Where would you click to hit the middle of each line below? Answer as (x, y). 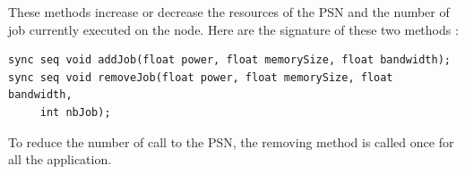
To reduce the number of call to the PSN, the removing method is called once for (231, 141)
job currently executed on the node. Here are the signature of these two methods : (233, 29)
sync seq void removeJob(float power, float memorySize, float (201, 77)
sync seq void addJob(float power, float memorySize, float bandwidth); (229, 60)
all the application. (60, 159)
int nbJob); (75, 112)
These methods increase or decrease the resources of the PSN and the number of (229, 12)
